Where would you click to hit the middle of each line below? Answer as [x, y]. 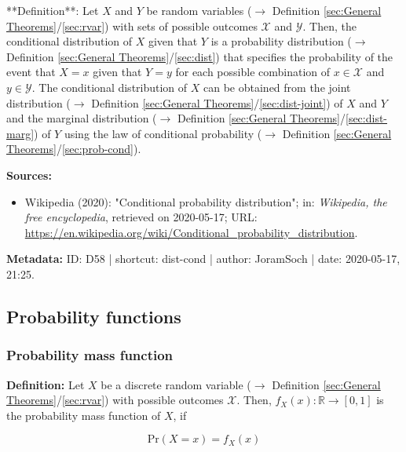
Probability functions [94, 316]
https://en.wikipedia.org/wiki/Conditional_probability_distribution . [191, 232]
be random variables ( [199, 10]
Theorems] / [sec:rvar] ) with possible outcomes [115, 400]
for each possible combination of [253, 72]
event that [31, 72]
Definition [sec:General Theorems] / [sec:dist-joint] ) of [217, 102]
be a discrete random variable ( [176, 384]
